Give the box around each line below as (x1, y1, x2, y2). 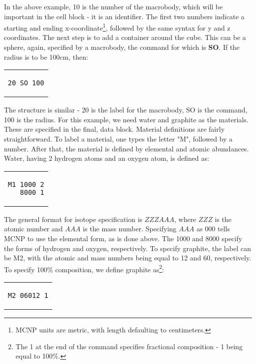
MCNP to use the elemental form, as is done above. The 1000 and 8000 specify (4, 233, 242, 243)
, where (174, 214, 196, 224)
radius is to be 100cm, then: (4, 51, 88, 62)
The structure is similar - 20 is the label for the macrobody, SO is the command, (4, 105, 248, 115)
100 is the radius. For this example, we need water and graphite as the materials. (4, 114, 249, 124)
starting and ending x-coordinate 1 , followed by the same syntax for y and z (4, 21, 230, 33)
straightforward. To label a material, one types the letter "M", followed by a (4, 134, 233, 144)
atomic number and (4, 223, 63, 234)
